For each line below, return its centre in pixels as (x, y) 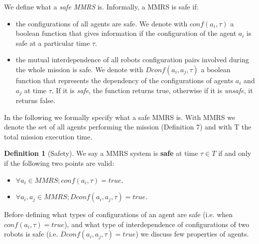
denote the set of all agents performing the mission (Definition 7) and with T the (128, 127)
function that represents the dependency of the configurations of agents (125, 80)
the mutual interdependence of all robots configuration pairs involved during (132, 60)
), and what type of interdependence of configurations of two (157, 224)
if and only (235, 153)
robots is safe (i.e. (31, 234)
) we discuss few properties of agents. (192, 234)
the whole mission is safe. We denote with (79, 69)
